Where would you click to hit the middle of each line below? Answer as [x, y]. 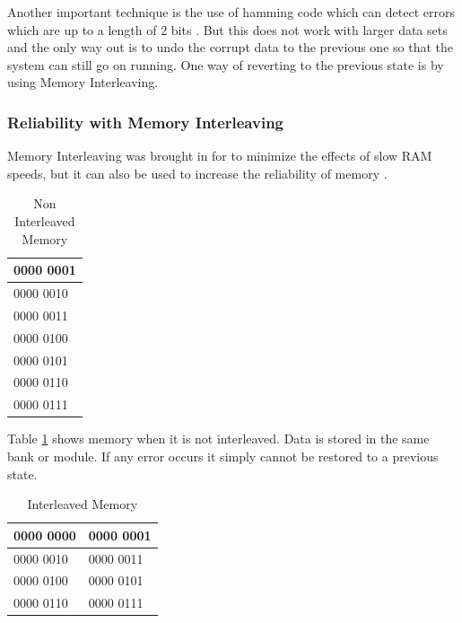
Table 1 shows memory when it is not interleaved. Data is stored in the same [218, 439]
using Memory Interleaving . [83, 82]
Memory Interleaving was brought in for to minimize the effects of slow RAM [220, 156]
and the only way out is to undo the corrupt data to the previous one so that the [230, 47]
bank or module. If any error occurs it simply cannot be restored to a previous [223, 456]
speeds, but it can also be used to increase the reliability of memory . [197, 173]
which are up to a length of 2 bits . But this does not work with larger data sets [227, 29]
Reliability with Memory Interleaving [145, 122]
